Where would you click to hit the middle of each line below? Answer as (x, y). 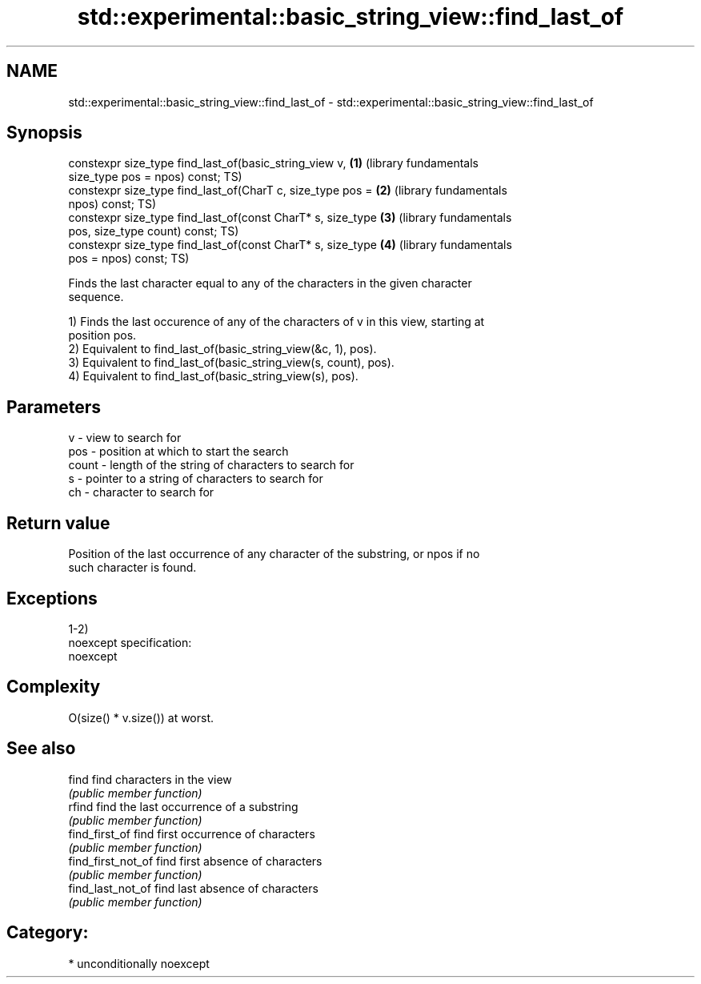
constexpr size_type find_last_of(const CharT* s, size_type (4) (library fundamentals (290, 245)
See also (41, 749)
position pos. (102, 335)
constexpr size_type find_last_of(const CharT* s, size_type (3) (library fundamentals (290, 218)
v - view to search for (125, 438)
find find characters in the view (150, 779)
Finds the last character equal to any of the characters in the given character (270, 283)
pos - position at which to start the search (178, 452)
